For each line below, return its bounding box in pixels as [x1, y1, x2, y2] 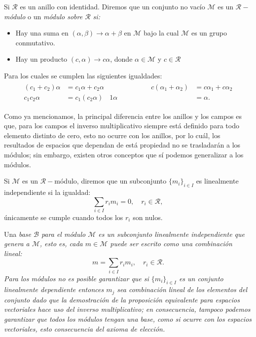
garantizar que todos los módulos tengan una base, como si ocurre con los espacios [4, 314, 252, 324]
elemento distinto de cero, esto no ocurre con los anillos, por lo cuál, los [4, 130, 220, 140]
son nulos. [133, 212, 163, 222]
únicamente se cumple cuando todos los [4, 212, 123, 222]
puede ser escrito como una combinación [110, 238, 232, 249]
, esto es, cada [39, 238, 83, 249]
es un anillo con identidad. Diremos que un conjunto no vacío [20, 1, 205, 11]
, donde [110, 54, 133, 64]
